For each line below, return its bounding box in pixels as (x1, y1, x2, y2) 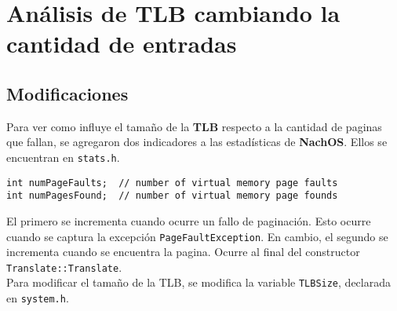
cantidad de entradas (6, 27, 237, 60)
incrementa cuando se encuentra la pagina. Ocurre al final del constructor (6, 243, 360, 260)
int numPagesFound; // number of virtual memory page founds (6, 190, 338, 202)
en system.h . (6, 290, 69, 306)
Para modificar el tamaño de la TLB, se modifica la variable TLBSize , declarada (6, 274, 391, 291)
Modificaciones (6, 81, 129, 105)
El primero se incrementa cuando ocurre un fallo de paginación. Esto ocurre (6, 212, 371, 229)
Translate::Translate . (6, 258, 122, 275)
